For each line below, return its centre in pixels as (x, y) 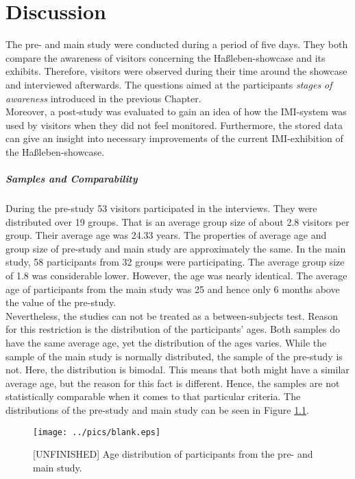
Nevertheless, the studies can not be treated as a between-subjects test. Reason (172, 315)
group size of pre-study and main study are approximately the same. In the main (176, 248)
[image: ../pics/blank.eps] (97, 432)
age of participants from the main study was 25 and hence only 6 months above (173, 289)
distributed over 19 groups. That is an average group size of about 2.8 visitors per (177, 221)
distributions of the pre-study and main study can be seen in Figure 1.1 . (157, 409)
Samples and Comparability (72, 179)
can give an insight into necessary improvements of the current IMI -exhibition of (174, 138)
